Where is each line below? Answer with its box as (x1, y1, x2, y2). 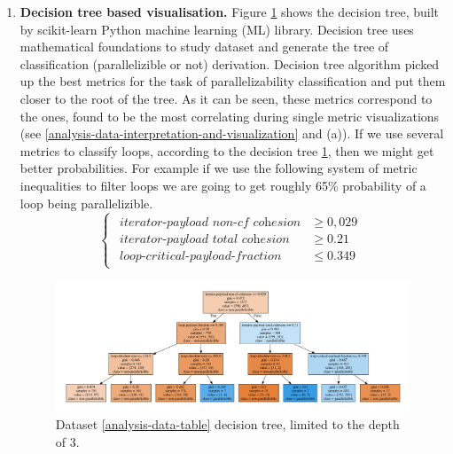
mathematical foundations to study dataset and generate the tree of (20, 37, 389, 56)
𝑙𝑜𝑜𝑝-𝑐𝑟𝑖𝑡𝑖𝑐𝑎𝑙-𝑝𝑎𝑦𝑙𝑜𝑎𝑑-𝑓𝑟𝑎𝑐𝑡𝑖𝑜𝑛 (120, 250, 282, 263)
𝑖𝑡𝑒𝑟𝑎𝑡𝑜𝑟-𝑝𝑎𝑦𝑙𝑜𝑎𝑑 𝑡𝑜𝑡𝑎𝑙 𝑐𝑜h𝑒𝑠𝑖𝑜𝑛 (120, 233, 290, 247)
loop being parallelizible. (20, 193, 153, 212)
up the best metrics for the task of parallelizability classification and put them (20, 72, 446, 90)
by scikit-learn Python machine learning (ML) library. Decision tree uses (20, 20, 414, 38)
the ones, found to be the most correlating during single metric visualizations (20, 106, 440, 125)
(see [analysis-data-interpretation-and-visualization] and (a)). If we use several (20, 124, 444, 143)
